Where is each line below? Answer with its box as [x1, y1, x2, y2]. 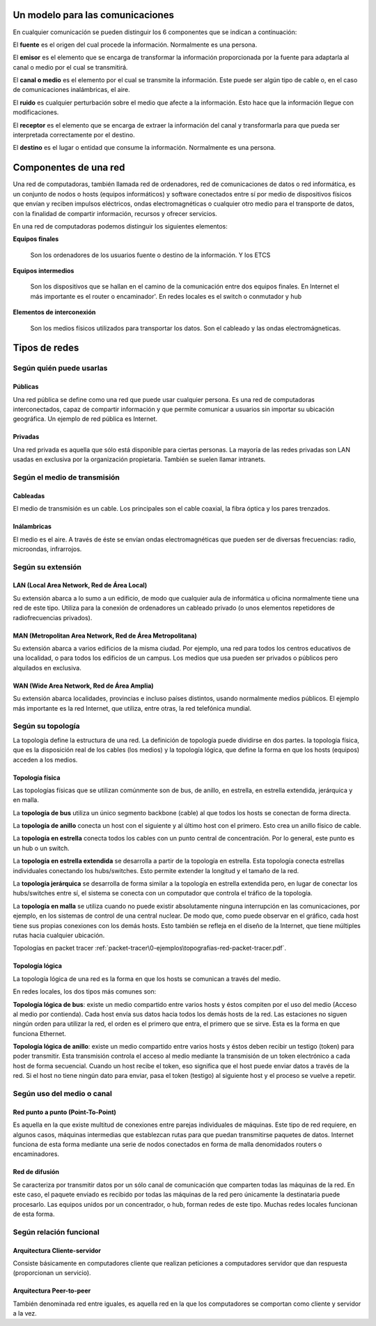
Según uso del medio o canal [13, 1089, 113, 1099]
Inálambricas [13, 523, 52, 531]
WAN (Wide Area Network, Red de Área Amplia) [13, 681, 154, 690]
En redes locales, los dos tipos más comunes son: [13, 987, 157, 996]
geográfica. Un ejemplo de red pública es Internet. [13, 415, 158, 423]
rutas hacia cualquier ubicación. [13, 931, 105, 939]
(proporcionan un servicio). [13, 1269, 91, 1277]
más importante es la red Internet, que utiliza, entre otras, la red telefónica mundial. [13, 704, 252, 712]
